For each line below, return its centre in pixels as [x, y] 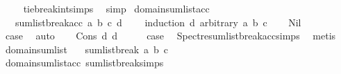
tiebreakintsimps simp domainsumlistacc [116, 8]
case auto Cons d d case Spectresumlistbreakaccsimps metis [170, 36]
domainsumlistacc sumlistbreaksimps [84, 63]
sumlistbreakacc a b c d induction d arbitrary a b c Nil [158, 22]
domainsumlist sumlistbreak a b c [87, 49]
